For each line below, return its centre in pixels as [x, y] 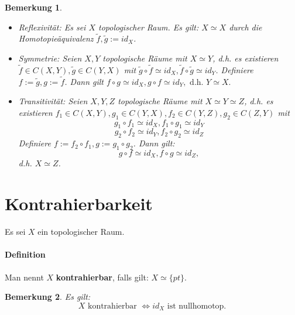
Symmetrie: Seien [50, 58]
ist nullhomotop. [197, 306]
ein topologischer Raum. [81, 232]
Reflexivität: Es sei [52, 27]
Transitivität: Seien [53, 101]
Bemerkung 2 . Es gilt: [48, 297]
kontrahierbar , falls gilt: [102, 277]
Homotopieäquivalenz [56, 38]
